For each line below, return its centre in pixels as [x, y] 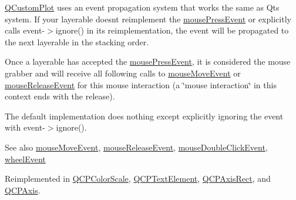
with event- [25, 127]
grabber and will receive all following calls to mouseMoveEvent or [123, 73]
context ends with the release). [60, 96]
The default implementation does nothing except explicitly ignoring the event [144, 116]
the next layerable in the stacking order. [77, 41]
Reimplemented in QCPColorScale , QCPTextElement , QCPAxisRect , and [138, 179]
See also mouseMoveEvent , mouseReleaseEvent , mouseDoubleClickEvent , [136, 147]
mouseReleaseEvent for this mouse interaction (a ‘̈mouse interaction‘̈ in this [141, 84]
